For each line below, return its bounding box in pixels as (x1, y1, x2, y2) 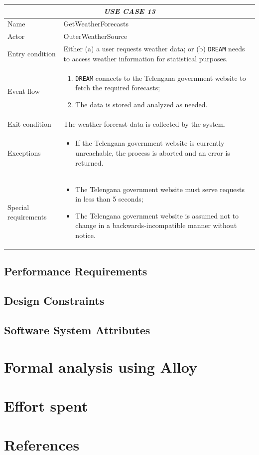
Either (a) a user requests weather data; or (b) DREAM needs (63, 43, 245, 54)
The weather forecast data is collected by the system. (63, 118, 226, 129)
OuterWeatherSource (63, 31, 128, 41)
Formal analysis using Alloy (4, 356, 197, 377)
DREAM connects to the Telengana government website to (75, 72, 246, 83)
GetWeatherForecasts (63, 18, 129, 29)
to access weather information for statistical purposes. (63, 53, 228, 63)
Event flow (7, 86, 40, 96)
